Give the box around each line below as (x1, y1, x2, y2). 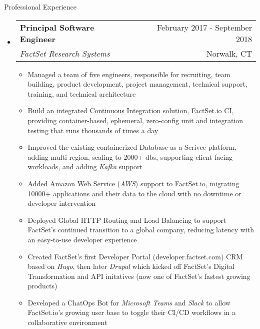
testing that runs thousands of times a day (27, 125, 158, 135)
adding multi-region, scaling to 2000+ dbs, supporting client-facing (27, 151, 233, 162)
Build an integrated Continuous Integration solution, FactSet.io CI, (27, 105, 234, 116)
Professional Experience (4, 2, 76, 12)
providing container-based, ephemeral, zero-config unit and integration (27, 115, 243, 125)
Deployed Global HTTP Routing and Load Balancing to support (27, 214, 226, 225)
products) (27, 280, 57, 291)
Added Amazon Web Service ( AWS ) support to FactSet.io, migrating (27, 178, 239, 188)
